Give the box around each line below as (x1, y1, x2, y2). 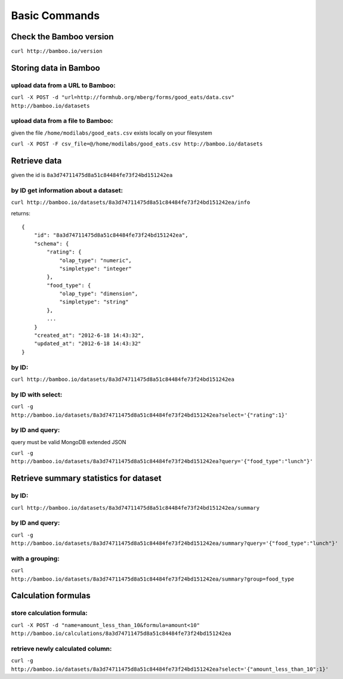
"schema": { (33, 240, 69, 247)
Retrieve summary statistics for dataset (11, 473, 162, 483)
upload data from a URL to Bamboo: (11, 81, 116, 89)
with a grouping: (11, 554, 60, 563)
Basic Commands (11, 9, 100, 22)
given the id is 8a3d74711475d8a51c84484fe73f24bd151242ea (11, 172, 173, 179)
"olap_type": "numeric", (59, 257, 132, 263)
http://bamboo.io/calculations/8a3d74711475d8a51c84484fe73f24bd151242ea (11, 630, 232, 637)
